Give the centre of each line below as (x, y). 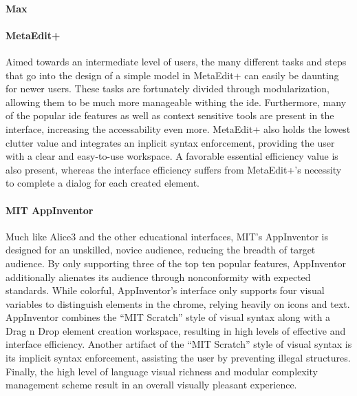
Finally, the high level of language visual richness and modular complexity (162, 371)
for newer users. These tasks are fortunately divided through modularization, (167, 88)
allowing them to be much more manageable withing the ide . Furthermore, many (176, 102)
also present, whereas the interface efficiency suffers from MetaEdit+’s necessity (174, 169)
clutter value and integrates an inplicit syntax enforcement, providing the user (170, 142)
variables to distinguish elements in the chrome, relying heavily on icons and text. (178, 303)
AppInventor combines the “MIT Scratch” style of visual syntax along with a (168, 317)
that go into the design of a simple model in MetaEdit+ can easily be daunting (172, 75)
